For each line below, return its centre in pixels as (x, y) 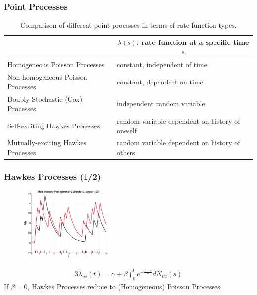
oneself (127, 130)
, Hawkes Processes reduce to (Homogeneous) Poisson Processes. (125, 286)
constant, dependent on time (160, 81)
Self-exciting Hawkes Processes (54, 125)
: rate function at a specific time (193, 42)
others (126, 152)
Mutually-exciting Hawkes (47, 143)
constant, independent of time (162, 64)
